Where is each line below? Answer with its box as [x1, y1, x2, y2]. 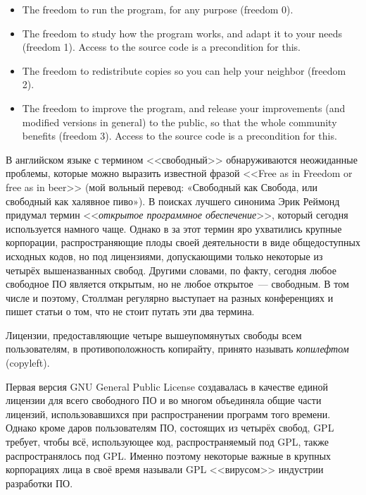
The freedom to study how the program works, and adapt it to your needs [22, 25, 343, 40]
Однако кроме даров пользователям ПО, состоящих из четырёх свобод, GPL [6, 420, 334, 435]
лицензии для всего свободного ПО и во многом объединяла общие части [6, 393, 322, 408]
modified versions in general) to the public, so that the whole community [22, 114, 337, 129]
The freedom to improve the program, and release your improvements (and [22, 100, 346, 115]
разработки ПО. [6, 475, 73, 490]
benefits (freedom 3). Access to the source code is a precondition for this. [22, 128, 337, 143]
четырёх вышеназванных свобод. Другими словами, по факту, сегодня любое [6, 262, 336, 277]
